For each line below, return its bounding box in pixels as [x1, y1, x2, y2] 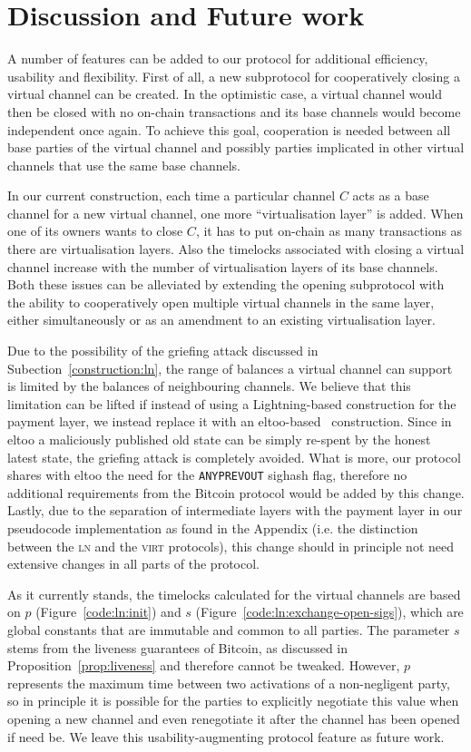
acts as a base [352, 186, 429, 205]
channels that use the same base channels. [7, 155, 241, 174]
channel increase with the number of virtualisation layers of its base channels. [7, 257, 438, 276]
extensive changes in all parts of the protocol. [7, 554, 260, 573]
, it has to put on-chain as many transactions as [195, 221, 463, 240]
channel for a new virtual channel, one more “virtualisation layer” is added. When [7, 203, 464, 222]
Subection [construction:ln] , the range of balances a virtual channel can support [7, 358, 453, 377]
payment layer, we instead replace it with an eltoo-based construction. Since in [7, 412, 452, 431]
